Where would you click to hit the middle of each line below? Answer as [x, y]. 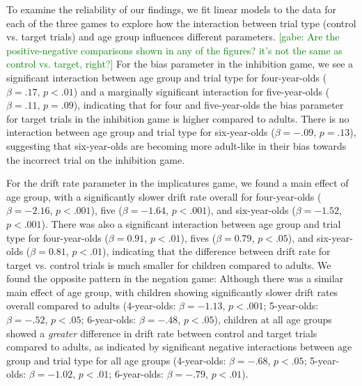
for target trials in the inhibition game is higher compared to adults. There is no [178, 118]
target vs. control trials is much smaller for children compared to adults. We [169, 264]
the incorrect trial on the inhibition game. [96, 159]
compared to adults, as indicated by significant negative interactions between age [179, 347]
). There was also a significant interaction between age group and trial [191, 223]
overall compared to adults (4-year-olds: [91, 306]
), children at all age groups [273, 319]
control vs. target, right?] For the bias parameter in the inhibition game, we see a [180, 64]
